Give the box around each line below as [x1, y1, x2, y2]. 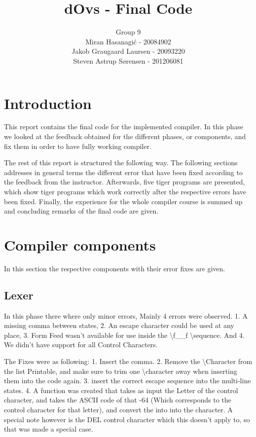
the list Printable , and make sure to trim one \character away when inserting [4, 365, 237, 376]
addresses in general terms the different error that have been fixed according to [4, 167, 243, 177]
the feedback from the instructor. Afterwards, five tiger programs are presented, [4, 177, 245, 187]
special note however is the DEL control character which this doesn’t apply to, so [4, 414, 250, 424]
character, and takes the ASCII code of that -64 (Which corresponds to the [4, 395, 231, 405]
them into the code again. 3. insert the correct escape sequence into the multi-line [4, 375, 251, 386]
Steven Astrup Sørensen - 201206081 [73, 55, 183, 66]
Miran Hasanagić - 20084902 [85, 36, 171, 46]
